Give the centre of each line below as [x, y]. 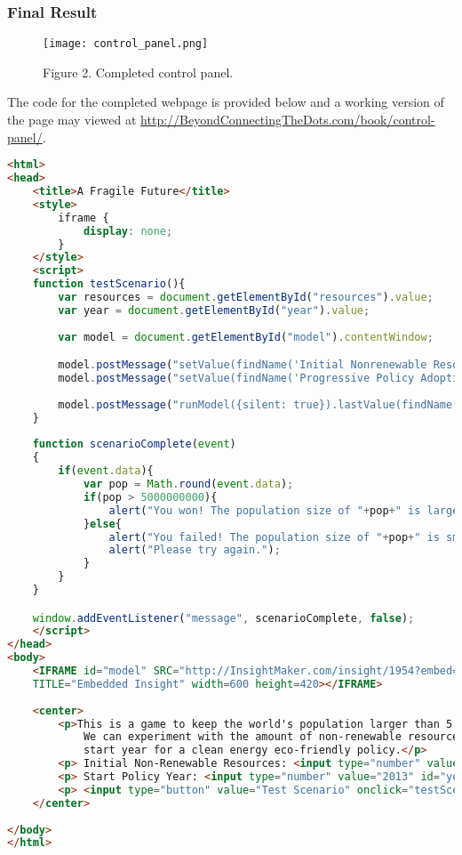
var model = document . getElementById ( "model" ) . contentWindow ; [246, 337]
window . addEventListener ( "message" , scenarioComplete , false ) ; [223, 618]
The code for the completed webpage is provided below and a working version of [226, 102]
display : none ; [128, 231]
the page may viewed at [72, 120]
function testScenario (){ [109, 284]
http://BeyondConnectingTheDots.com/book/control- [288, 120]
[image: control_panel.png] [126, 44]
